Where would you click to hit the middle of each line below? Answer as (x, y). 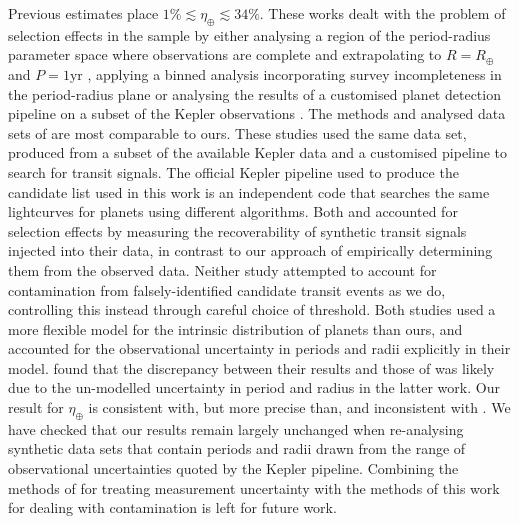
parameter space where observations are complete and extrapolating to (225, 54)
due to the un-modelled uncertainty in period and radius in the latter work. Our (254, 387)
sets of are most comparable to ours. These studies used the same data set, (237, 132)
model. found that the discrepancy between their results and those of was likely (251, 367)
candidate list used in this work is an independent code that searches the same (249, 191)
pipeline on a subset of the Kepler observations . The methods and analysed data (257, 113)
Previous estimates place (83, 13)
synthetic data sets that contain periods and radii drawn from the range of (237, 448)
